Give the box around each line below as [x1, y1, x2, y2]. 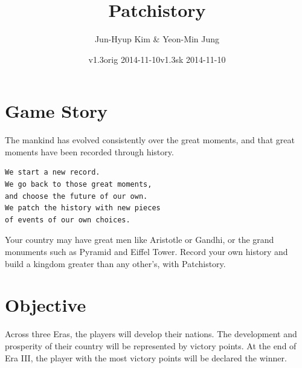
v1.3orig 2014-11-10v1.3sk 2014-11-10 [88, 53, 226, 65]
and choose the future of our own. [5, 192, 148, 201]
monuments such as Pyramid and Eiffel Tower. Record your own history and [5, 245, 288, 257]
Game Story [5, 98, 108, 123]
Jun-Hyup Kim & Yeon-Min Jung [94, 33, 220, 45]
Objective [5, 292, 86, 317]
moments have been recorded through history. [5, 145, 174, 158]
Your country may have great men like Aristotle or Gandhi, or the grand [5, 233, 274, 246]
